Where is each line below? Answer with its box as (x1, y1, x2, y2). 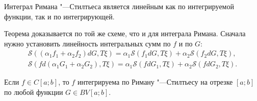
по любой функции (4, 87, 63, 97)
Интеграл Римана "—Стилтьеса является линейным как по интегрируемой (4, 1, 234, 11)
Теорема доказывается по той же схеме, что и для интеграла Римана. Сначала (4, 28, 246, 39)
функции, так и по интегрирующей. (4, 11, 115, 21)
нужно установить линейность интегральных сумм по (4, 38, 171, 48)
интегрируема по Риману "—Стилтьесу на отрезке (77, 77, 233, 87)
